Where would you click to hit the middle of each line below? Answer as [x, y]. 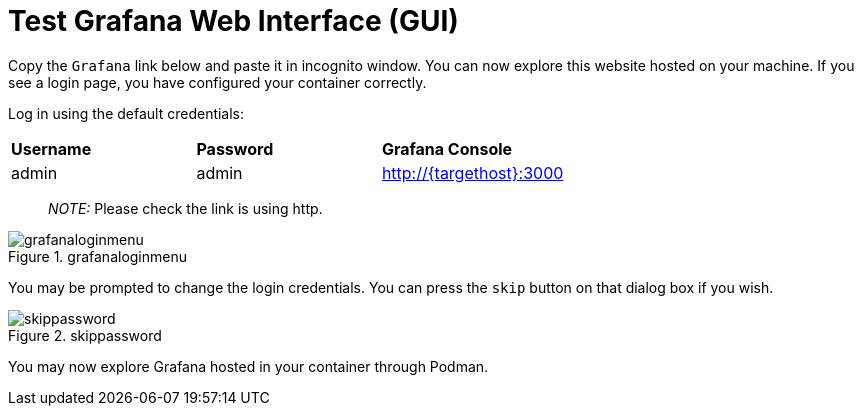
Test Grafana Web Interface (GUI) [233, 21]
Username [51, 148]
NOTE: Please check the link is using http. [185, 208]
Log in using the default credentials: [126, 113]
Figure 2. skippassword [85, 335]
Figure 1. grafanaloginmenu [98, 256]
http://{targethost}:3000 [472, 172]
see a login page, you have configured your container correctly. [217, 82]
